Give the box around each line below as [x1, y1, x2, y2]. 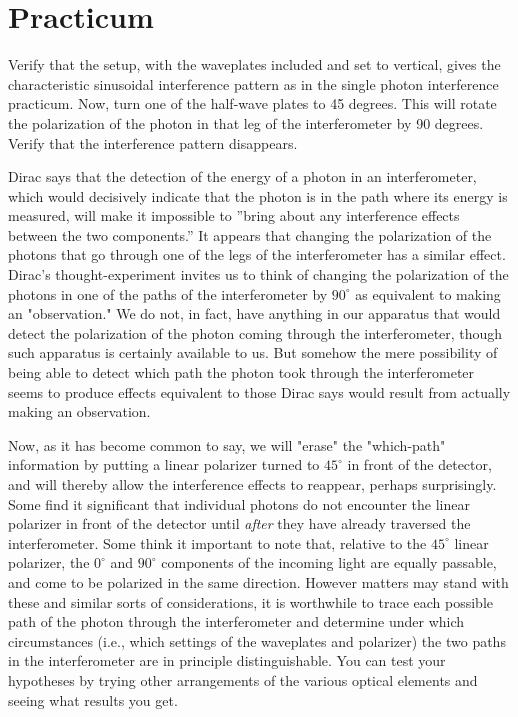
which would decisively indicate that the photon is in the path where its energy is [8, 185, 508, 206]
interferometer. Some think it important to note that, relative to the [8, 532, 427, 553]
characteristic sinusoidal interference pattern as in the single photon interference [8, 73, 499, 94]
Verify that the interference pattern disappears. [8, 132, 298, 153]
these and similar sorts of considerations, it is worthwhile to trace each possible [8, 591, 494, 612]
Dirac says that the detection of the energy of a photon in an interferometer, [8, 166, 477, 187]
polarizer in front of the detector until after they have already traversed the [8, 513, 471, 534]
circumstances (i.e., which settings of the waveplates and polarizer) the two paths [8, 630, 506, 651]
